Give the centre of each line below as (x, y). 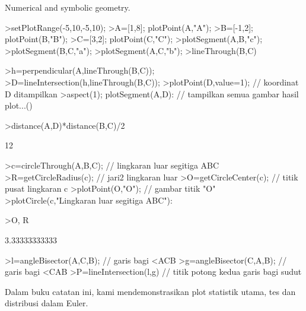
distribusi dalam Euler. (47, 303)
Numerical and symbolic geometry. (68, 7)
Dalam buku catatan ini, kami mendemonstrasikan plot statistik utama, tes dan (150, 291)
